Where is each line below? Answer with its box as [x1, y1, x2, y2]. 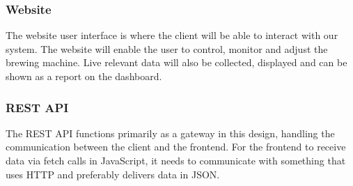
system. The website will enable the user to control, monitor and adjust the [6, 41, 328, 56]
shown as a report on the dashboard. [6, 69, 162, 83]
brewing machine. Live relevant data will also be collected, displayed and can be [6, 55, 347, 70]
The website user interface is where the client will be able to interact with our [6, 28, 338, 42]
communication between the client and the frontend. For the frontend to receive [6, 139, 346, 154]
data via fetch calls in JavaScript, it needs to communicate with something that [6, 153, 346, 167]
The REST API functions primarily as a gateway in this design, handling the [6, 125, 335, 140]
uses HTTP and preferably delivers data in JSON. [6, 166, 220, 181]
